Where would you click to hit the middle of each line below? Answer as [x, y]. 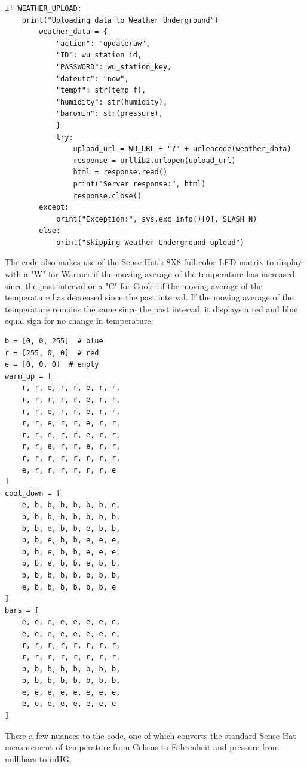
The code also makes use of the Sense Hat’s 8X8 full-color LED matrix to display [153, 262]
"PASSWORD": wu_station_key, [114, 67]
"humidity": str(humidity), [112, 102]
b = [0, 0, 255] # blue [54, 341]
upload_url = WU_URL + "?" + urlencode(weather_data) [182, 149]
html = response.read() [120, 172]
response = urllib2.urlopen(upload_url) [154, 160]
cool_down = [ [33, 493]
